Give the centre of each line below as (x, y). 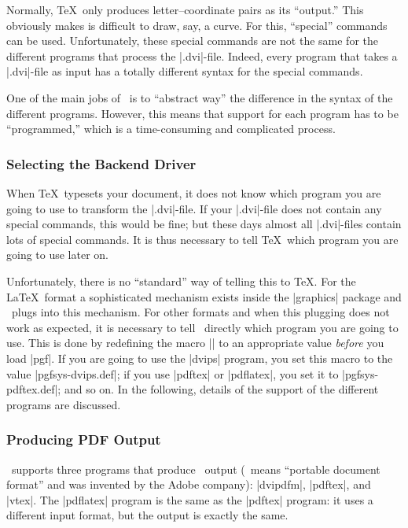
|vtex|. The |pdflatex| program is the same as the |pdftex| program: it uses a (190, 499)
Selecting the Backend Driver (101, 163)
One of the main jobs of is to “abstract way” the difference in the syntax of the (200, 97)
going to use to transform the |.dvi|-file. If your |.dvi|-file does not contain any (194, 208)
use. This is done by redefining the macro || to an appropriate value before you (195, 343)
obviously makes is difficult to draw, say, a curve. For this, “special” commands (197, 25)
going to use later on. (58, 255)
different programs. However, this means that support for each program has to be (202, 113)
